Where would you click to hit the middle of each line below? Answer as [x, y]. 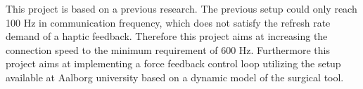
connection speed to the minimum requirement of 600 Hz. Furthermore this [168, 49]
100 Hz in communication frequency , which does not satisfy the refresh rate [168, 22]
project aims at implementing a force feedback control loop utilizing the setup [173, 63]
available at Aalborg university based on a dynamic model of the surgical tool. [175, 77]
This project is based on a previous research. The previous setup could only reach [181, 8]
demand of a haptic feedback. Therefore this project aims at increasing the [167, 36]
